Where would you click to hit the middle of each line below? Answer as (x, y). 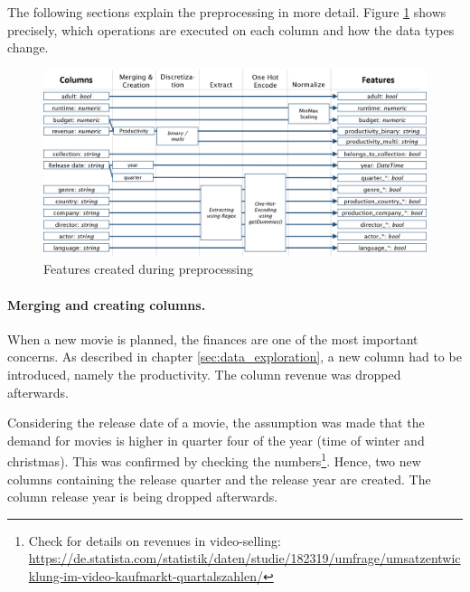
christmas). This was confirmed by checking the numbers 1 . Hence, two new (214, 460)
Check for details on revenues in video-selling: (155, 540)
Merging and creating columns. (107, 304)
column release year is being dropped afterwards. (143, 497)
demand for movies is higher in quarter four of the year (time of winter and (216, 440)
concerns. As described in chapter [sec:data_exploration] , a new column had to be (235, 357)
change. (28, 47)
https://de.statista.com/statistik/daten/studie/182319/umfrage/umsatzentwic (244, 558)
